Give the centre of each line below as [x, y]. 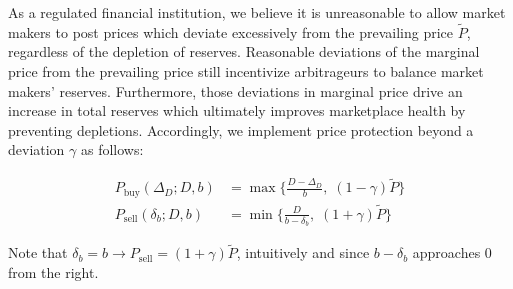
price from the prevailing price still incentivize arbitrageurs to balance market [246, 71]
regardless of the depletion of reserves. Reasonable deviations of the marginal [244, 51]
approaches [446, 252]
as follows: [112, 149]
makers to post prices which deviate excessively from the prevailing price [231, 31]
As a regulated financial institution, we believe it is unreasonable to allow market [257, 12]
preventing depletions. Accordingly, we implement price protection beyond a [241, 129]
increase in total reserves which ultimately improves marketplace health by [237, 110]
